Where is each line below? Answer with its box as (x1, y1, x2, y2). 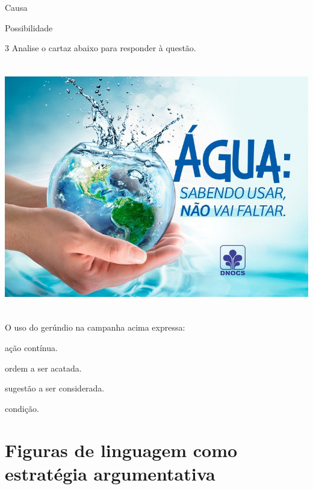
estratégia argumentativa (5, 461, 215, 485)
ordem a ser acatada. (5, 361, 82, 374)
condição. (5, 402, 39, 414)
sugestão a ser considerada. (5, 382, 105, 394)
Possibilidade (5, 21, 53, 34)
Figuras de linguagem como (5, 437, 238, 462)
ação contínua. (5, 341, 58, 354)
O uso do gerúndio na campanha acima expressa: (5, 321, 185, 334)
